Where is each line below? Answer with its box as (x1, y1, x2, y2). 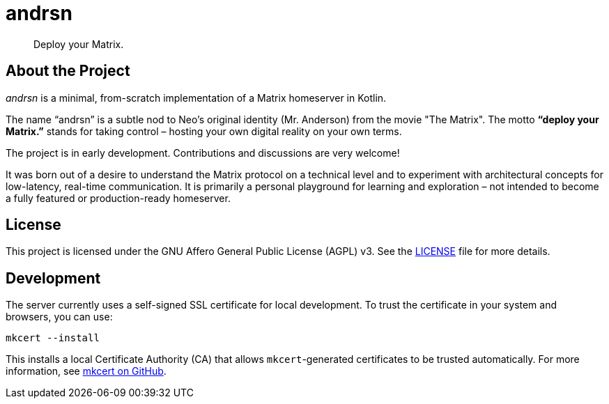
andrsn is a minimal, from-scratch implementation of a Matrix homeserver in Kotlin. (6, 91, 387, 104)
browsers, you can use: (6, 311, 113, 323)
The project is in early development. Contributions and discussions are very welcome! (6, 146, 400, 159)
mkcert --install (6, 332, 100, 344)
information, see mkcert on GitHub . (6, 365, 167, 378)
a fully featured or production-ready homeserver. (6, 192, 231, 204)
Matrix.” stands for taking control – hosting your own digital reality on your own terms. (6, 125, 402, 137)
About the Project (6, 62, 130, 80)
